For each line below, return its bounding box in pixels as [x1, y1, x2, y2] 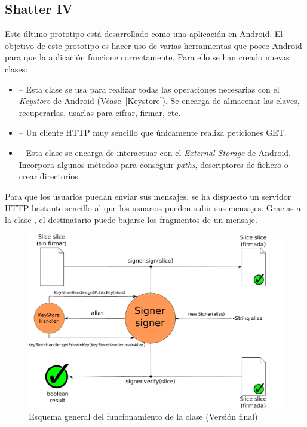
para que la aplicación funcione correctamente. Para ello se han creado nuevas [5, 51, 290, 63]
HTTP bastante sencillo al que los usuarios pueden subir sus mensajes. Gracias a [5, 202, 301, 214]
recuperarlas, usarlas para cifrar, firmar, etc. [19, 106, 181, 118]
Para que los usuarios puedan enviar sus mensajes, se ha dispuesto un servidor [5, 190, 291, 202]
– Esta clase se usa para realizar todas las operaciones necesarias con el [19, 83, 280, 95]
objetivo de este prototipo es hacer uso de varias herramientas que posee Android [5, 39, 302, 51]
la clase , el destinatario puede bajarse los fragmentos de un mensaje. [5, 213, 257, 225]
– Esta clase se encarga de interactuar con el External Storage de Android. [19, 146, 291, 158]
